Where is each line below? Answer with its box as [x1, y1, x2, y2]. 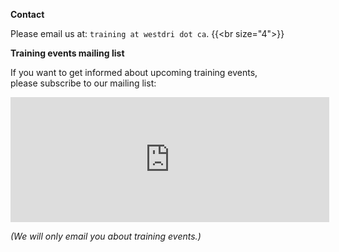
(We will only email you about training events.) [10, 230, 202, 242]
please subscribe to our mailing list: [10, 77, 157, 89]
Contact [10, 9, 45, 20]
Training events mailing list [10, 47, 125, 59]
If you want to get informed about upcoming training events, [10, 67, 258, 78]
